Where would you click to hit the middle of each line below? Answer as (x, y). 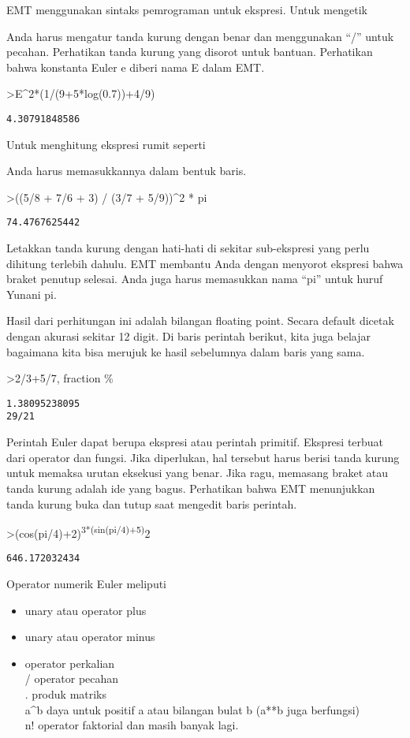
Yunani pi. (32, 294)
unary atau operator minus (90, 637)
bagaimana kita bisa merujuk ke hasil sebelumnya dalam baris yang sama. (186, 351)
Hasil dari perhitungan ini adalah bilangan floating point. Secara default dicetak (200, 321)
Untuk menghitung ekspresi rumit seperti (106, 144)
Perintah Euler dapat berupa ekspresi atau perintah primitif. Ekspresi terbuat (195, 442)
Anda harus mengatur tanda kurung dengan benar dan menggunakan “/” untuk (200, 36)
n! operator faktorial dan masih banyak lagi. (132, 725)
